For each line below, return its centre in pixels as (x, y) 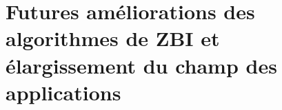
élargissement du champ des (141, 65)
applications (63, 92)
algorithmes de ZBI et (113, 38)
